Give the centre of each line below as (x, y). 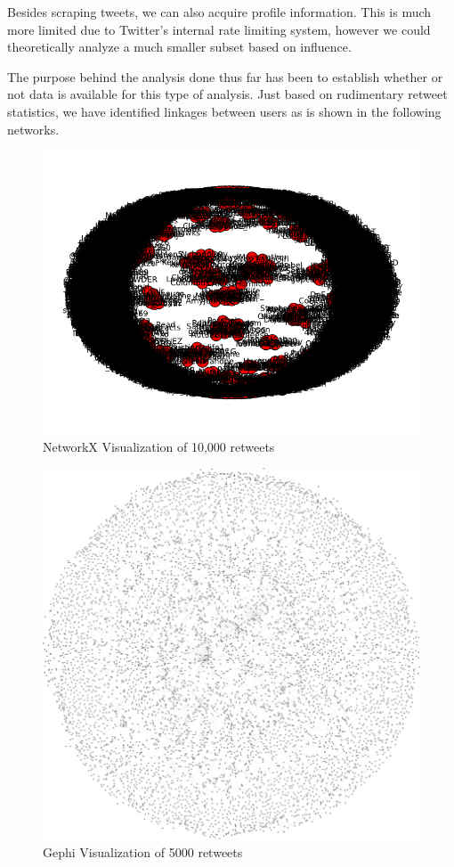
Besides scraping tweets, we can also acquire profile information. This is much (219, 12)
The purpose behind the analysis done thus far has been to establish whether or (225, 76)
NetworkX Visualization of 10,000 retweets (159, 446)
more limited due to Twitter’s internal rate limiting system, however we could (219, 29)
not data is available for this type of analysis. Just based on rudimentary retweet (227, 94)
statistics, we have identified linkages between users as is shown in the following (224, 111)
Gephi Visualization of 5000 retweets (143, 851)
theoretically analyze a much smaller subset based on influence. (179, 47)
